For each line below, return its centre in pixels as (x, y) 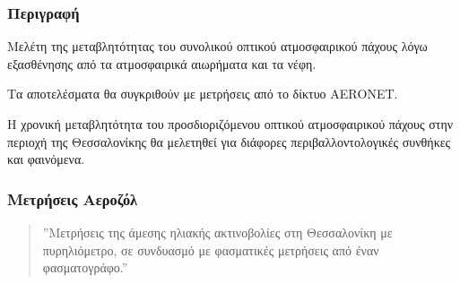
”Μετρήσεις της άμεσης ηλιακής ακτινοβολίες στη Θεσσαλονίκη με (217, 232)
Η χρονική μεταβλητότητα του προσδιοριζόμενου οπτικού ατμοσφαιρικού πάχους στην (230, 124)
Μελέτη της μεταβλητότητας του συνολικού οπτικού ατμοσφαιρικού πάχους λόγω (217, 46)
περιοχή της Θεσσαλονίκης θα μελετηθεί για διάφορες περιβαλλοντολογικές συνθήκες (229, 141)
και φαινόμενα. (46, 159)
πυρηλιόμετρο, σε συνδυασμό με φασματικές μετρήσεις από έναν (211, 250)
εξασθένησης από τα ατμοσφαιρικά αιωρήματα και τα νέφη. (162, 63)
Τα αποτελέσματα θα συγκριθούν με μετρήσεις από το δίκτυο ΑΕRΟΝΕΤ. (203, 94)
